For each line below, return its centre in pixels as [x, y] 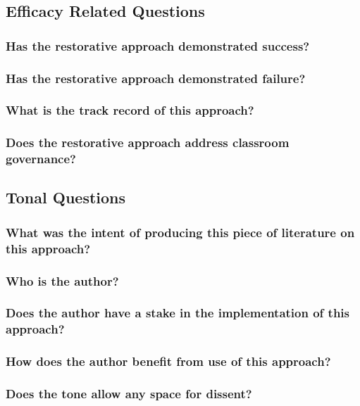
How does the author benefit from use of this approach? [168, 361]
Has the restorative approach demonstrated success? [158, 45]
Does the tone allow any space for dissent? [129, 393]
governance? [41, 159]
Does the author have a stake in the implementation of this [178, 313]
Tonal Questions [66, 197]
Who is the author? [62, 280]
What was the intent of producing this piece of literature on [180, 232]
